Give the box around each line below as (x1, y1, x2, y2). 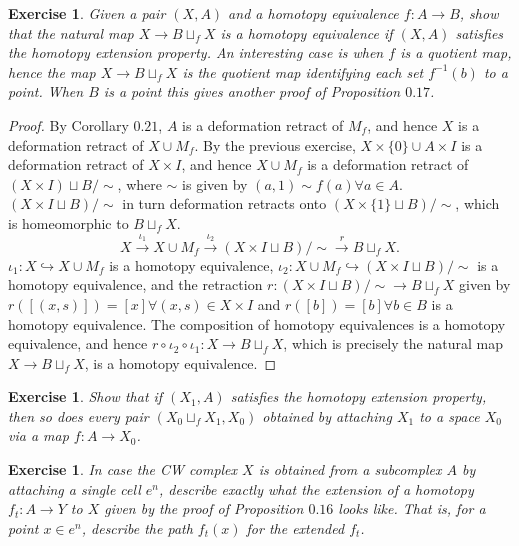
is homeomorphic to (8, 212, 129, 233)
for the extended (246, 517, 345, 538)
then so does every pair (8, 405, 149, 426)
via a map (8, 425, 69, 446)
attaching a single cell (8, 478, 141, 499)
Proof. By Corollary (8, 114, 129, 135)
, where (117, 173, 162, 194)
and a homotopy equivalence (228, 3, 399, 23)
